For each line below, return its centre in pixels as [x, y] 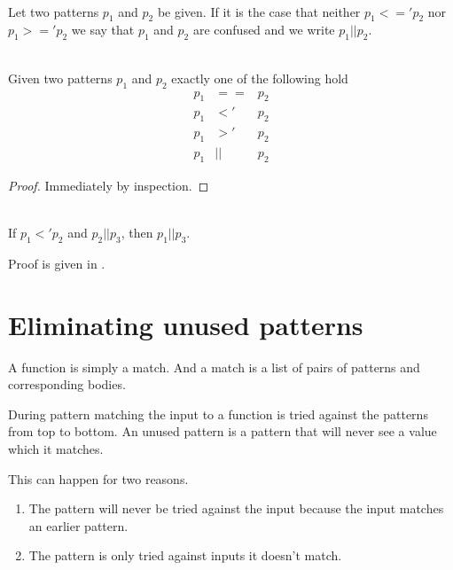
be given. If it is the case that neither [259, 11]
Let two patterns [54, 11]
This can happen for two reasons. [98, 478]
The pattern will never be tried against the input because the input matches [236, 508]
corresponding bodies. [67, 384]
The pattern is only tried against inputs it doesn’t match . [185, 555]
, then [137, 233]
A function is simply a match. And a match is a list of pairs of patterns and [214, 367]
